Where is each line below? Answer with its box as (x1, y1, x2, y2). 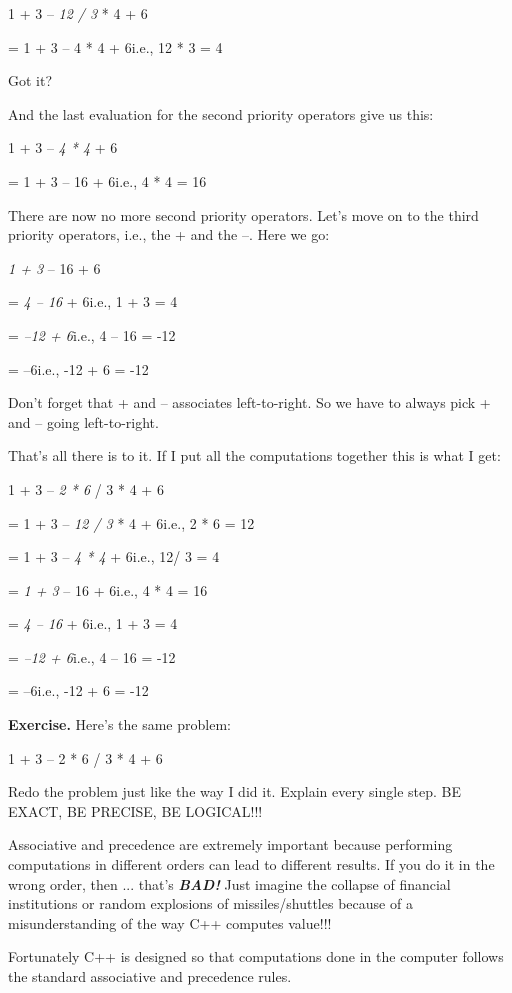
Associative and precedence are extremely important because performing (8, 834, 453, 855)
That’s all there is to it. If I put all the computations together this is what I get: (8, 445, 501, 466)
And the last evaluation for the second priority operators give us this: (8, 103, 434, 124)
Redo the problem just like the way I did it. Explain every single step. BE (8, 781, 461, 802)
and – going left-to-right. (8, 411, 159, 432)
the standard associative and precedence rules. (8, 966, 292, 986)
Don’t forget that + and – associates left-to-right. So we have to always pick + (8, 392, 491, 413)
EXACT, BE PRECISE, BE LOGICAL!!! (8, 800, 263, 821)
